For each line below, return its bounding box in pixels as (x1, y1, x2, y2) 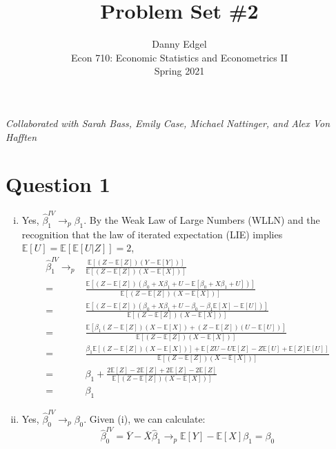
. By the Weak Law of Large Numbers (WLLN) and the (83, 212, 320, 227)
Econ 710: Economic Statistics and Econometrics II (71, 50, 288, 64)
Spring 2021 (154, 64, 205, 78)
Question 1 (6, 170, 110, 198)
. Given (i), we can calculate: (83, 411, 206, 426)
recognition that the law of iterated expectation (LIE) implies (21, 227, 283, 241)
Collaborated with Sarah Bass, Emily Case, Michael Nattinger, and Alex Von (6, 115, 330, 130)
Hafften (6, 129, 37, 144)
